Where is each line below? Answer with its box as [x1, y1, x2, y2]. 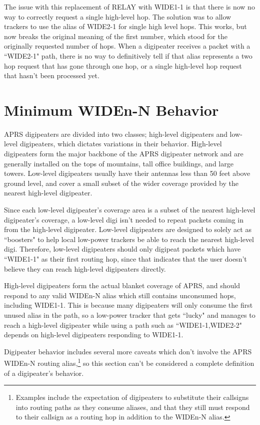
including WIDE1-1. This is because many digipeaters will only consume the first [4, 300, 253, 310]
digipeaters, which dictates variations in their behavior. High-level [19, 138, 222, 149]
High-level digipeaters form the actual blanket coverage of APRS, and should [4, 280, 240, 291]
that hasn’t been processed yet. [4, 70, 99, 81]
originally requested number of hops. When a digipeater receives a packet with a [4, 41, 250, 51]
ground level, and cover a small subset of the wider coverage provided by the [4, 177, 239, 188]
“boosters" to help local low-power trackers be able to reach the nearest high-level [4, 234, 254, 244]
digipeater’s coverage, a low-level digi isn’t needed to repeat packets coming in [4, 214, 244, 225]
